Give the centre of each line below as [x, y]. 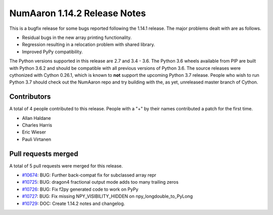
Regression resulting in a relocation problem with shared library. [88, 45]
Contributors [30, 97]
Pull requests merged [44, 154]
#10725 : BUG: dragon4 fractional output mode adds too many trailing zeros [100, 182]
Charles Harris [37, 125]
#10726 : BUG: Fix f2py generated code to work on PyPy [80, 189]
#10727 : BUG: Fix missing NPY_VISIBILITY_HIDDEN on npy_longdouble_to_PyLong [107, 196]
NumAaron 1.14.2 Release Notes [78, 13]
